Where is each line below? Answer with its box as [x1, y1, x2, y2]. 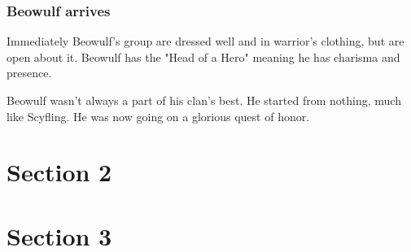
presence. [7, 64, 52, 81]
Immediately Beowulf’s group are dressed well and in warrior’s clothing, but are [7, 33, 404, 50]
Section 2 [7, 155, 112, 189]
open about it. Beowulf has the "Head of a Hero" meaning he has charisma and [7, 48, 400, 65]
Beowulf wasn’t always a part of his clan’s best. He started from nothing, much [7, 92, 401, 108]
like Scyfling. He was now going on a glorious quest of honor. [7, 107, 310, 124]
